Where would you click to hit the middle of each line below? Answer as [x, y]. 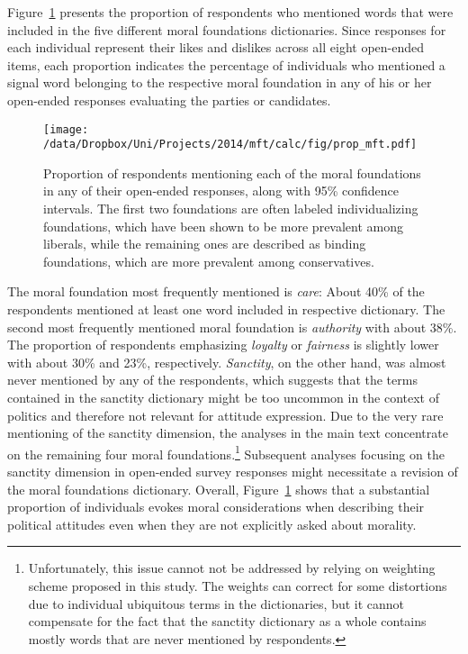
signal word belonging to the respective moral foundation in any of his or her [220, 82]
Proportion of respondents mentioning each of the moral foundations [232, 173]
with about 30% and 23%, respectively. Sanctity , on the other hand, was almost [227, 362]
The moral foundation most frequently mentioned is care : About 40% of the [216, 291]
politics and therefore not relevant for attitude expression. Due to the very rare [225, 415]
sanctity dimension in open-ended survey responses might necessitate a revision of [233, 472]
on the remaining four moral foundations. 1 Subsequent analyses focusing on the [226, 452]
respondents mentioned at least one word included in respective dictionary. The [226, 309]
